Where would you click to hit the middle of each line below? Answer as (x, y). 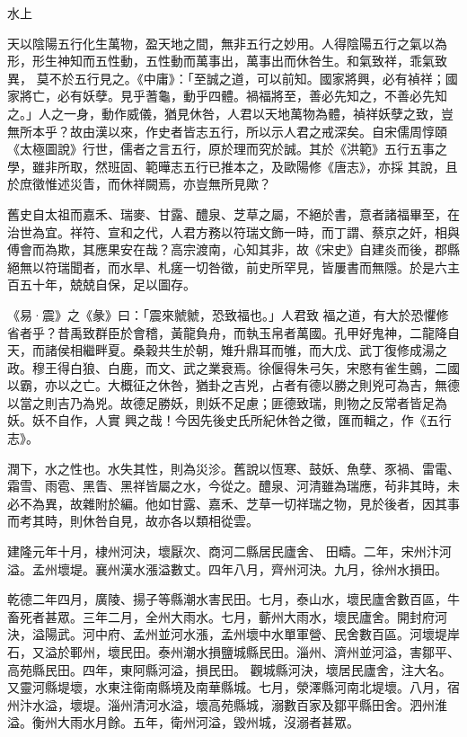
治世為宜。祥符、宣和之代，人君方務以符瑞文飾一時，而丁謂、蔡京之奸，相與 (233, 231)
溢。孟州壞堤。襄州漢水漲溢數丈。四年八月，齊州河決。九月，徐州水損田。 (227, 568)
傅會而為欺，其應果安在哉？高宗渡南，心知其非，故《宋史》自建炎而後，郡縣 (233, 249)
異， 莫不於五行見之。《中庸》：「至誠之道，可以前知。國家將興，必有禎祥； (226, 78)
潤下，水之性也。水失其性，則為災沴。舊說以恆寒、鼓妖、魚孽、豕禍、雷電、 (233, 468)
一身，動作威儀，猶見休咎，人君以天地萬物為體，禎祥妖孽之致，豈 (258, 113)
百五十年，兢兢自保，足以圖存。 (101, 284)
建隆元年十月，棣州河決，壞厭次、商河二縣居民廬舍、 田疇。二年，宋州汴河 (229, 551)
